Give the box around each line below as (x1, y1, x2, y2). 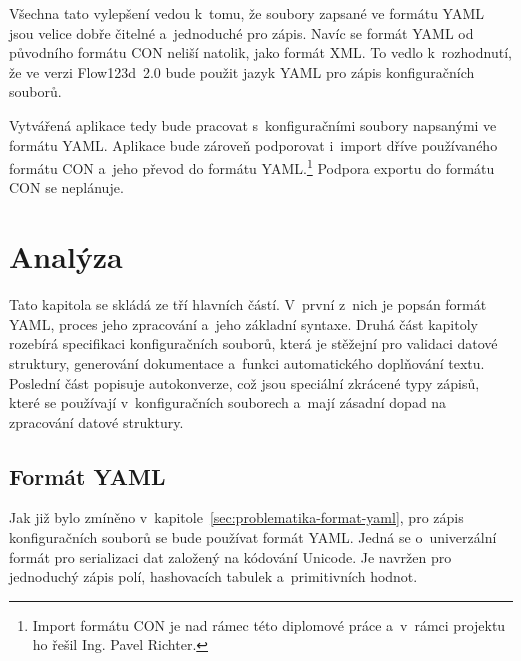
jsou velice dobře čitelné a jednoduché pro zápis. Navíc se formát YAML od (9, 22, 474, 43)
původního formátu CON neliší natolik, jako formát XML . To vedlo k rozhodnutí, (9, 42, 512, 63)
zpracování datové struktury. (9, 411, 184, 432)
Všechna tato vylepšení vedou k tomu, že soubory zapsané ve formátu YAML (9, 3, 485, 23)
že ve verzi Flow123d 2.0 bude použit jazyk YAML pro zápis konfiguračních (9, 61, 475, 82)
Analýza (9, 236, 123, 277)
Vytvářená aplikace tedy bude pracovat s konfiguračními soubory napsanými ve (9, 114, 497, 135)
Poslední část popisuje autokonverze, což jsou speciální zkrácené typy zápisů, (9, 372, 480, 393)
